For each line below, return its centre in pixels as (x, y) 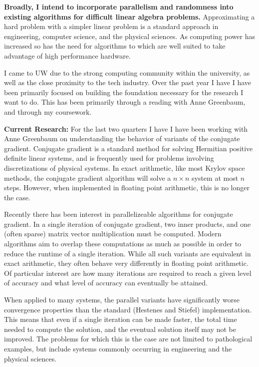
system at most (215, 177)
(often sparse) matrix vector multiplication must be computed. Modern (113, 234)
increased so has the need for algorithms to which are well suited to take (115, 46)
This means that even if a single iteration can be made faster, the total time (121, 319)
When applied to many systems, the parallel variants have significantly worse (122, 300)
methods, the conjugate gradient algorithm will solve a (88, 177)
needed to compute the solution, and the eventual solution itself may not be (120, 329)
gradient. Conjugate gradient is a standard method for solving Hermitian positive (129, 148)
